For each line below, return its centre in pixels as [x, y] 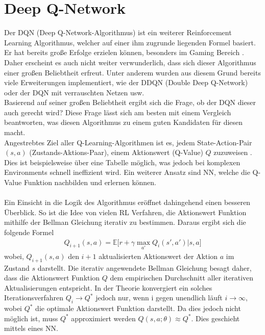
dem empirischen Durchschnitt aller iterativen [182, 278]
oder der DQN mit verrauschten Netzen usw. [74, 92]
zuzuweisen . [233, 152]
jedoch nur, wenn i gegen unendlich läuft [159, 298]
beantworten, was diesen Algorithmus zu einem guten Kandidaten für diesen [124, 122]
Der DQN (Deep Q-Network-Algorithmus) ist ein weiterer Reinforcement [118, 32]
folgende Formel [29, 232]
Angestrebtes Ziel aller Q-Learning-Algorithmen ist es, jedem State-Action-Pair [128, 142]
